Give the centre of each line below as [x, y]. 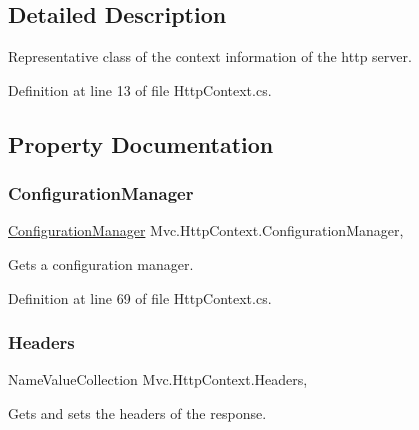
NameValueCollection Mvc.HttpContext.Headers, [158, 379]
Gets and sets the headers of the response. [137, 412]
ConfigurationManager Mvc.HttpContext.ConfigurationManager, [206, 230]
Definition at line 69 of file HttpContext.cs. [140, 297]
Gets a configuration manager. [101, 263]
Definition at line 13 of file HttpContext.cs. [140, 89]
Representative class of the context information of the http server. [210, 56]
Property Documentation [141, 143]
